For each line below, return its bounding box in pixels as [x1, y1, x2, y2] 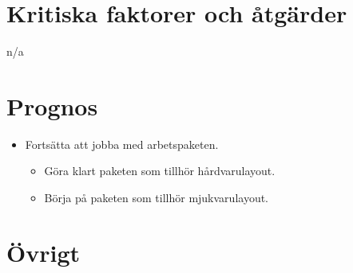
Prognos [6, 89, 98, 122]
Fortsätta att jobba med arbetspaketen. [25, 135, 219, 152]
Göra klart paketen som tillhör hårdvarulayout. [44, 162, 276, 179]
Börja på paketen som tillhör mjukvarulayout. [44, 189, 269, 206]
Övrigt [6, 236, 81, 268]
